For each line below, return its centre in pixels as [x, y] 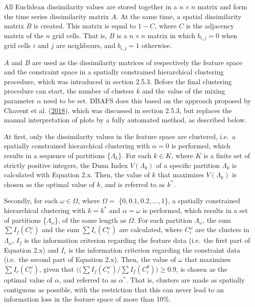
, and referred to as [88, 279]
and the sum [61, 229]
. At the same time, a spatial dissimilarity [179, 16]
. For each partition [163, 220]
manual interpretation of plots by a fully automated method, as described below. [125, 120]
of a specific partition [188, 165]
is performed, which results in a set [195, 210]
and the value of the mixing [184, 91]
